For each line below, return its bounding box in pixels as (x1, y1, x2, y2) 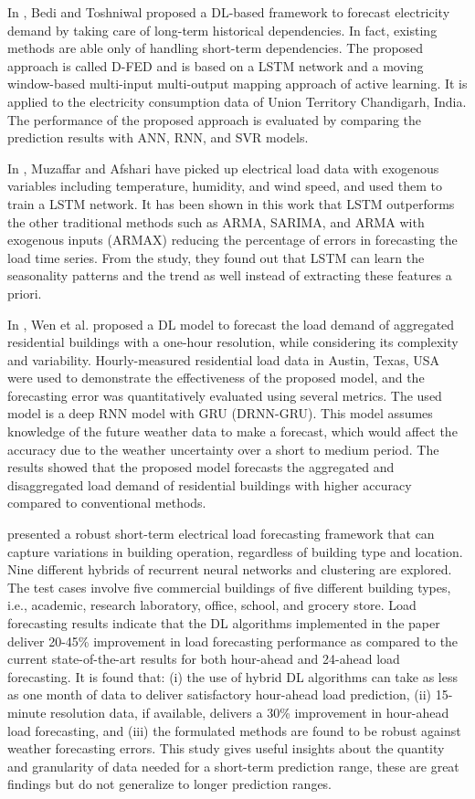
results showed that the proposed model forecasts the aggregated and (7, 457, 395, 477)
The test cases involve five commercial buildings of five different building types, (7, 577, 451, 596)
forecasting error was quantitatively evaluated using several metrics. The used (7, 385, 442, 405)
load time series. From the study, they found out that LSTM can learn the (7, 247, 425, 267)
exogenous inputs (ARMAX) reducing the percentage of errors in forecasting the (7, 230, 458, 249)
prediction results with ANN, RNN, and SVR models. (7, 128, 309, 147)
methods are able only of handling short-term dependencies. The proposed (7, 38, 424, 58)
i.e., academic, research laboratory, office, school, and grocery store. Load (7, 595, 417, 615)
